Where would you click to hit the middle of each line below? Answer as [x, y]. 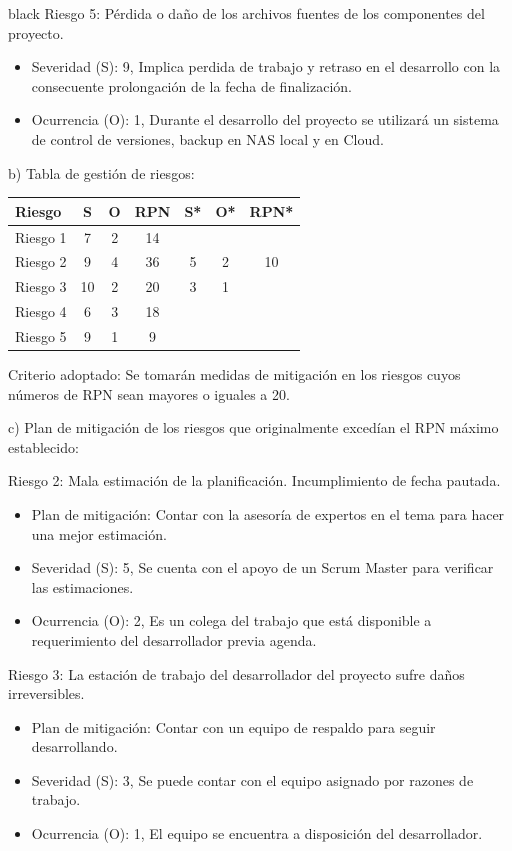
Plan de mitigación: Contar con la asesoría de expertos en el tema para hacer [268, 513]
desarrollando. [74, 746]
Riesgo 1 [41, 236]
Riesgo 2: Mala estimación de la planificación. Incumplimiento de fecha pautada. [254, 480]
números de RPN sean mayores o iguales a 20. [149, 393]
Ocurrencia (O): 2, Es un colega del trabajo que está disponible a [231, 620]
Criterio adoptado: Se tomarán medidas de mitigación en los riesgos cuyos [234, 373]
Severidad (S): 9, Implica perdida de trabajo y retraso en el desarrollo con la [266, 66]
